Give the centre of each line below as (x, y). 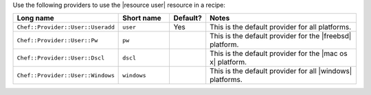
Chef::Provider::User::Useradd (66, 27)
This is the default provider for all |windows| (281, 71)
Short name (142, 18)
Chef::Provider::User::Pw (57, 40)
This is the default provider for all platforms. (281, 27)
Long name (35, 18)
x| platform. (228, 62)
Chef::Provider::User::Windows (66, 75)
